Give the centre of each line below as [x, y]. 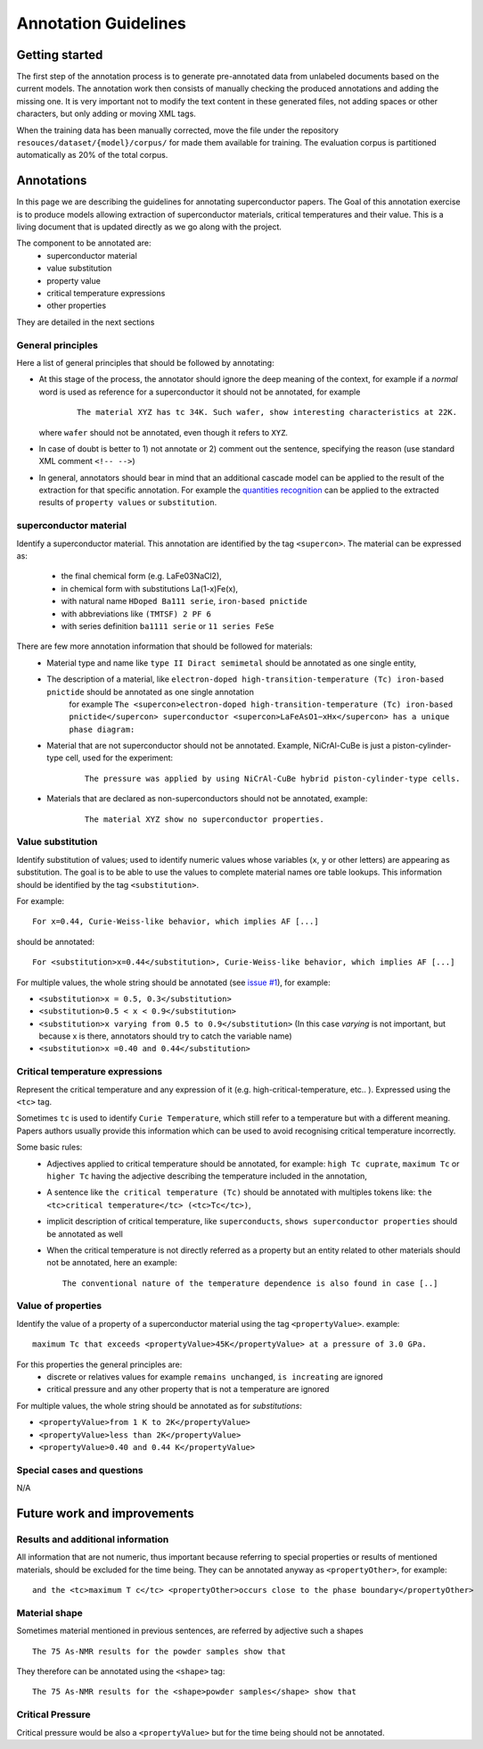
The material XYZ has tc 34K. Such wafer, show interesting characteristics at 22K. [267, 412]
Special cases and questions [80, 1470]
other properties [77, 306]
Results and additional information [93, 1539]
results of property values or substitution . [128, 502]
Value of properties [59, 1306]
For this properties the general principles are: [99, 1364]
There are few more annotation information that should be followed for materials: [165, 646]
